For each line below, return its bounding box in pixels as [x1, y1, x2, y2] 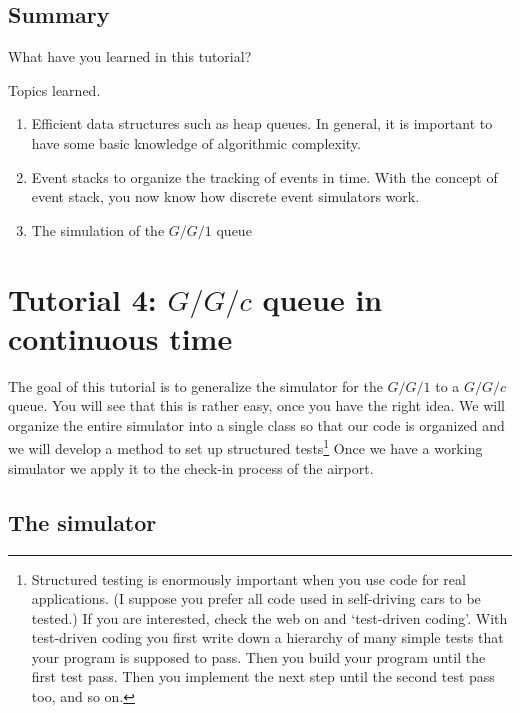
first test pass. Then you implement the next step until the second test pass [31, 666, 495, 687]
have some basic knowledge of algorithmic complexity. [31, 132, 361, 153]
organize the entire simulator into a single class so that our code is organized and [8, 414, 505, 435]
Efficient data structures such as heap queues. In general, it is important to [31, 113, 493, 134]
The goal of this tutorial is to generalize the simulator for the [8, 375, 383, 396]
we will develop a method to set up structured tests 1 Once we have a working [8, 435, 483, 459]
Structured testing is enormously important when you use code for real [31, 568, 466, 589]
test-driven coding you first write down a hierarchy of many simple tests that [31, 627, 504, 648]
